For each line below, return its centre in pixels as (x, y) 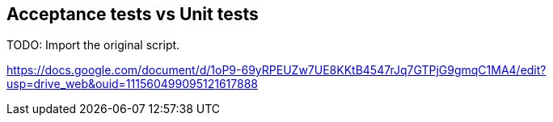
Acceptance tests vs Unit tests (133, 14)
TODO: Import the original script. (93, 45)
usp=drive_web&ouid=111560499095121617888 (133, 84)
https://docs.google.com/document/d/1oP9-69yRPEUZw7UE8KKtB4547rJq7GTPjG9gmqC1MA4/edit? (276, 70)
